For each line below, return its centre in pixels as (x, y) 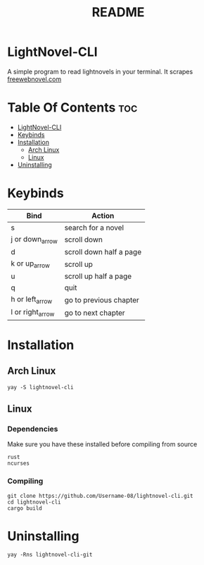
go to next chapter (95, 313)
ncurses (19, 463)
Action (103, 215)
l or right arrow (33, 313)
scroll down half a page (103, 252)
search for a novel (94, 227)
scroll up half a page (98, 276)
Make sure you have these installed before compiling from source (102, 444)
